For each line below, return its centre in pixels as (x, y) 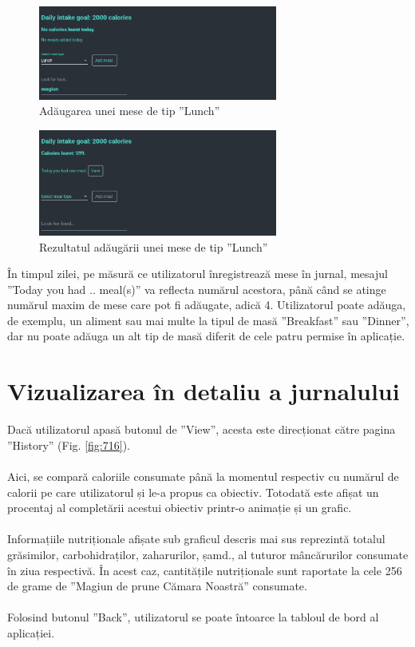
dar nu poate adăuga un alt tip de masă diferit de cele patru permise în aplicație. (206, 336)
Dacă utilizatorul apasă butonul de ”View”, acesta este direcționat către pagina (202, 429)
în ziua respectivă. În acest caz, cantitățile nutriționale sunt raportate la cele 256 (205, 570)
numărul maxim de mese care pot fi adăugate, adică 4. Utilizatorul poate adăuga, (207, 305)
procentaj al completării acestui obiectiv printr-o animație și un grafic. (180, 508)
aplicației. (31, 632)
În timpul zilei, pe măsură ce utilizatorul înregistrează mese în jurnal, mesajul (198, 274)
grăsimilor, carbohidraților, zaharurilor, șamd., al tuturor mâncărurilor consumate (208, 554)
